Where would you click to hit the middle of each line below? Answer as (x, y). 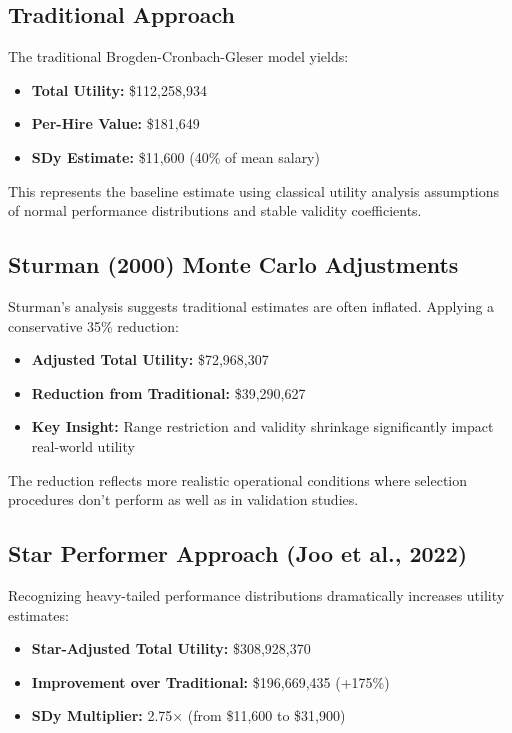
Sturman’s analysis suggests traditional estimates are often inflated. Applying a (251, 305)
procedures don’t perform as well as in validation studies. (183, 499)
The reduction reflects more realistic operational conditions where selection (238, 479)
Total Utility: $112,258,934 (119, 89)
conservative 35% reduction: (93, 325)
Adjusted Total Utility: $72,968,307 (150, 359)
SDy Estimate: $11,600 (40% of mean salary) (175, 156)
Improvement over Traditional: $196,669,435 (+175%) (210, 681)
